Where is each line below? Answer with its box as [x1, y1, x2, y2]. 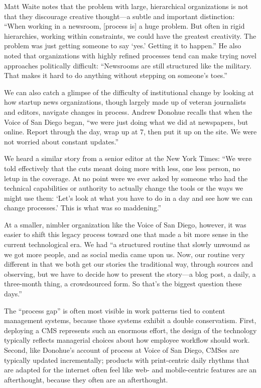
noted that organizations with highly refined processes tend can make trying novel [4, 50, 256, 60]
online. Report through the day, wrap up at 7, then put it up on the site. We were [4, 126, 257, 137]
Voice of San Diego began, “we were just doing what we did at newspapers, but [4, 116, 248, 127]
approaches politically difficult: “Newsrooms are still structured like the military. [4, 60, 251, 70]
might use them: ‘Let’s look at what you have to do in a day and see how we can [4, 192, 253, 203]
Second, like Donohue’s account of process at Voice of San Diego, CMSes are [4, 345, 239, 355]
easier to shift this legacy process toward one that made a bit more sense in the [4, 229, 248, 240]
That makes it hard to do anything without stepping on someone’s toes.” [4, 70, 227, 81]
